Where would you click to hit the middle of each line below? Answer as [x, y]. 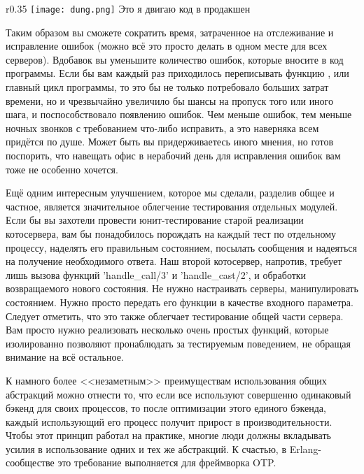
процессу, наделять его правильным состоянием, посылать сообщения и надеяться [182, 247]
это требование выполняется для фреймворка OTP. [167, 462]
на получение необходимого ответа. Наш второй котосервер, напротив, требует [174, 261]
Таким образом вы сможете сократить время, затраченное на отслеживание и [170, 32]
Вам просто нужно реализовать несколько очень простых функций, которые [167, 330]
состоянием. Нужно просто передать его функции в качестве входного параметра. [180, 302]
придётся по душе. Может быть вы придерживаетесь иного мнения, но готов [170, 142]
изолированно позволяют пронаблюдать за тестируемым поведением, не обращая [178, 343]
